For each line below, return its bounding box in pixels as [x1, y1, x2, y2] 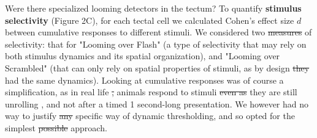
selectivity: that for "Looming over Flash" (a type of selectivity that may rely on [5, 37, 307, 50]
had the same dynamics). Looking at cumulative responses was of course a [5, 73, 284, 86]
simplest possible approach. [5, 121, 107, 134]
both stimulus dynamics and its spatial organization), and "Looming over [5, 49, 280, 62]
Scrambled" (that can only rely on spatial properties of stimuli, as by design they [5, 61, 310, 74]
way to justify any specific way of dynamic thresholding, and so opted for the [5, 109, 295, 122]
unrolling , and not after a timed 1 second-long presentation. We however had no [5, 97, 309, 110]
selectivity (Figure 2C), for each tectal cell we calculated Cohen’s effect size [5, 13, 294, 26]
